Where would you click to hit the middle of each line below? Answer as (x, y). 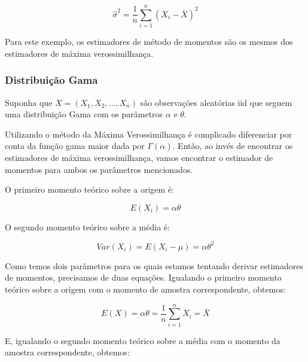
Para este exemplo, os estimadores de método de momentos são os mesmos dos (149, 42)
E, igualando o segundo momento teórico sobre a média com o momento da (143, 340)
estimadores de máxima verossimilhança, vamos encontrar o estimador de (139, 157)
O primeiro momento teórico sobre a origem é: (89, 189)
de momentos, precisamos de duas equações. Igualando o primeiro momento (143, 277)
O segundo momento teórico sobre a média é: (87, 226)
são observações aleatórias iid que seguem (216, 102)
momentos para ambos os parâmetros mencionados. (99, 169)
